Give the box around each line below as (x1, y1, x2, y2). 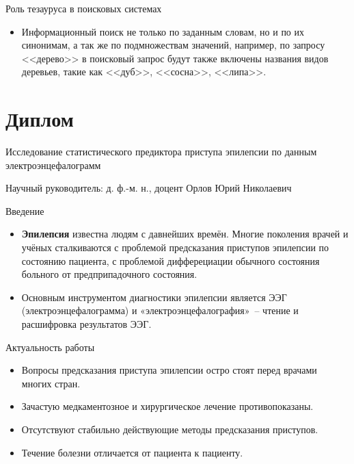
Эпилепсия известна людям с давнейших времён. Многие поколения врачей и (21, 227, 349, 241)
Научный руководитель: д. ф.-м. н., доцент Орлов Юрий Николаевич (5, 181, 292, 195)
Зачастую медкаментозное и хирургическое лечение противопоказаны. (21, 399, 314, 413)
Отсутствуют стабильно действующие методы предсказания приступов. (21, 422, 318, 436)
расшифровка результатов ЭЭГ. (21, 317, 152, 331)
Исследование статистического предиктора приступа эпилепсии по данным (5, 144, 317, 159)
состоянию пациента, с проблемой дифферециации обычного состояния (21, 253, 320, 268)
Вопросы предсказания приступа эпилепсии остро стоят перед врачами (21, 363, 317, 377)
